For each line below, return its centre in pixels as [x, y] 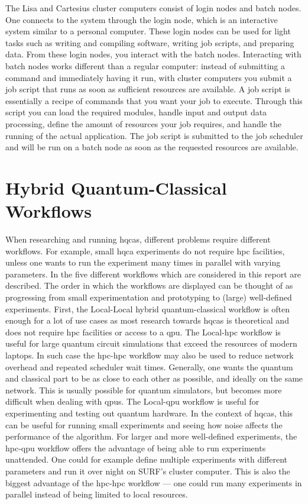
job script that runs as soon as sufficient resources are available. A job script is [148, 89]
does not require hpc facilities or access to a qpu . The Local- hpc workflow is [143, 332]
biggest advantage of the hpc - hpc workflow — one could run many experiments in [154, 482]
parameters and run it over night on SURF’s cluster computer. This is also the [148, 471]
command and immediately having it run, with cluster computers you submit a [149, 77]
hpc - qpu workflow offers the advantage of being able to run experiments [136, 448]
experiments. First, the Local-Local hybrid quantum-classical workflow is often [148, 308]
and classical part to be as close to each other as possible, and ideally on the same [154, 378]
